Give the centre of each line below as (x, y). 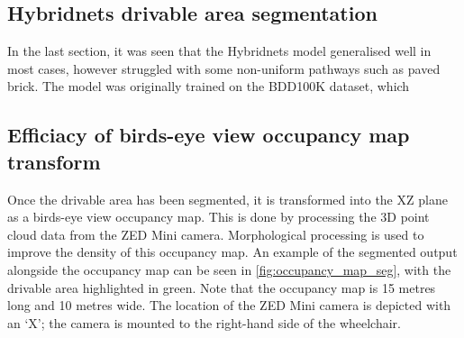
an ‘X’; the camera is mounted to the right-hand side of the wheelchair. (204, 322)
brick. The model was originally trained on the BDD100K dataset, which (209, 86)
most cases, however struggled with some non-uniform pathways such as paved (224, 68)
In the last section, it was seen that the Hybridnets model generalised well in (219, 51)
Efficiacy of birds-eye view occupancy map (209, 135)
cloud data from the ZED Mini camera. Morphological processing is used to (216, 234)
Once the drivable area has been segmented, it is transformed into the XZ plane (227, 199)
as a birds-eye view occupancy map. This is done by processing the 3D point (218, 217)
